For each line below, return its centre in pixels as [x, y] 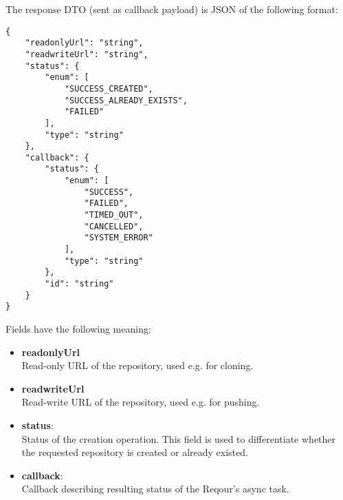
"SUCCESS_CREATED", [109, 88]
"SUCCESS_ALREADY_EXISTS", [126, 100]
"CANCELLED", [114, 226]
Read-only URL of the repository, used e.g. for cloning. [137, 365]
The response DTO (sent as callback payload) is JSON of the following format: [172, 9]
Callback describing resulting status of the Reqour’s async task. [155, 489]
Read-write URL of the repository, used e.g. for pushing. [141, 402]
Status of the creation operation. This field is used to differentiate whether [179, 438]
